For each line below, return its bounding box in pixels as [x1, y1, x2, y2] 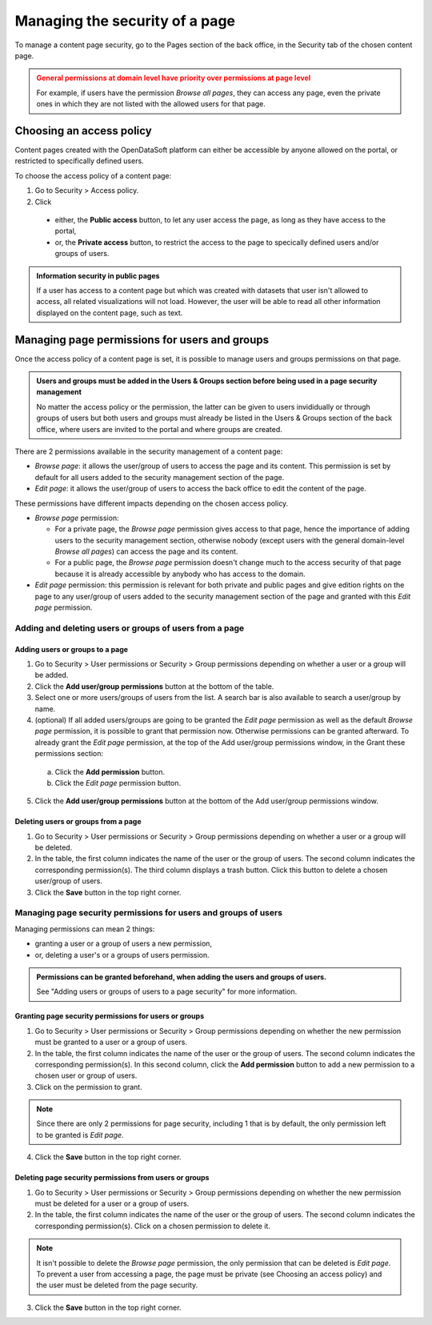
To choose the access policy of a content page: [14, 170, 172, 180]
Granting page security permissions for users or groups [14, 1011, 204, 1021]
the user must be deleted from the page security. [36, 1280, 198, 1290]
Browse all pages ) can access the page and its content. [54, 546, 238, 556]
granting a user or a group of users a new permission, [34, 939, 212, 948]
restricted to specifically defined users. [14, 156, 144, 166]
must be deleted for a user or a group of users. [34, 1199, 190, 1208]
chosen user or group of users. [34, 1071, 138, 1080]
